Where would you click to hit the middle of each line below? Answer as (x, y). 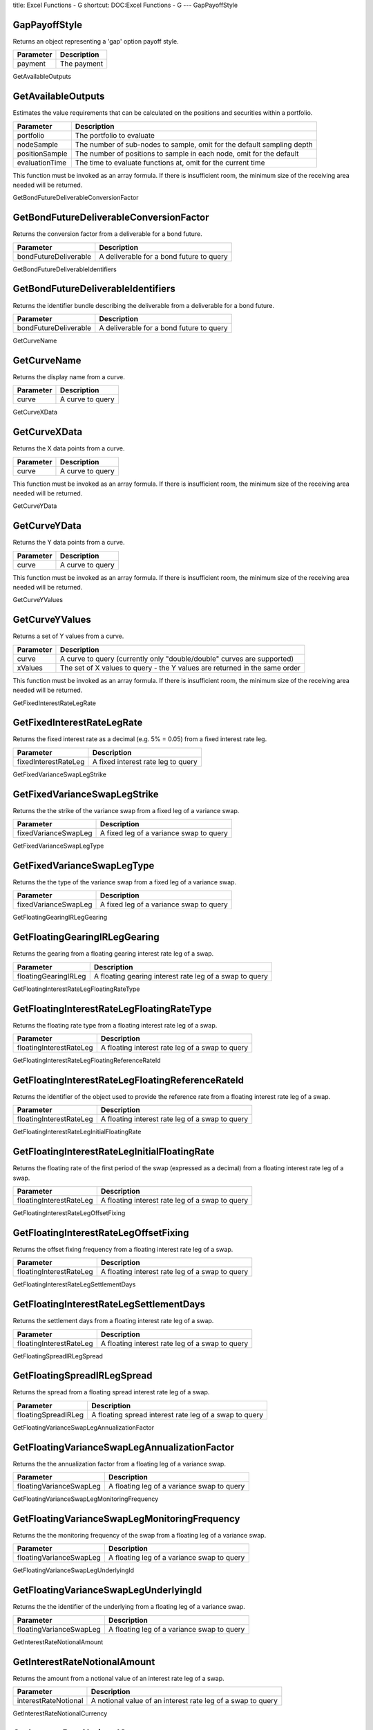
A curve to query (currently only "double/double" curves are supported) (177, 659)
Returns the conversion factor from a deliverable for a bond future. (108, 234)
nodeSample (38, 144)
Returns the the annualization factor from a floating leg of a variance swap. (119, 1464)
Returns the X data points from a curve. (69, 448)
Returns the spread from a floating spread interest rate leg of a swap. (111, 1392)
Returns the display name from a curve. (69, 376)
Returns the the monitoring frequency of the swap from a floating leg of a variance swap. (140, 1536)
